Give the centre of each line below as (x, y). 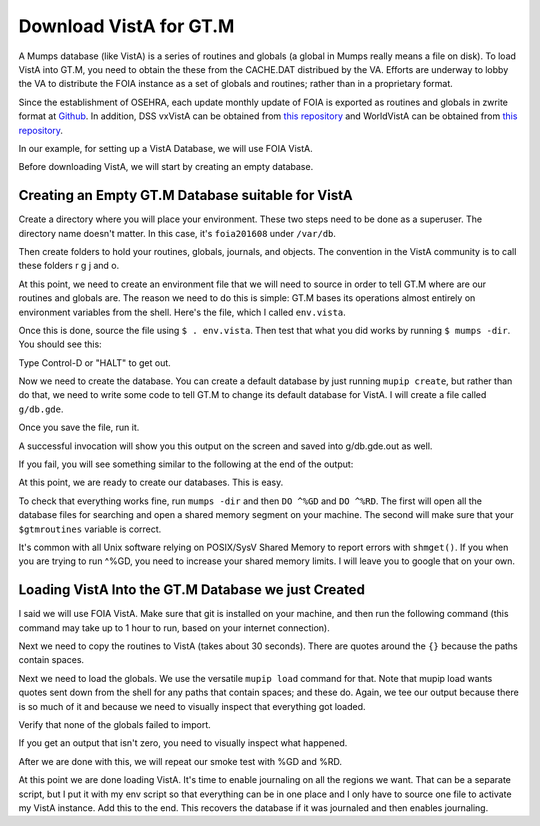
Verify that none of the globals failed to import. (115, 725)
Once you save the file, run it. (79, 427)
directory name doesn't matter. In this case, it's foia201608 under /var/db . (177, 233)
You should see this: (60, 344)
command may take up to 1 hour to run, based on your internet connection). (174, 627)
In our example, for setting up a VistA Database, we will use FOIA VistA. (166, 148)
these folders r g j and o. (69, 266)
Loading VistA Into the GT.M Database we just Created (191, 590)
